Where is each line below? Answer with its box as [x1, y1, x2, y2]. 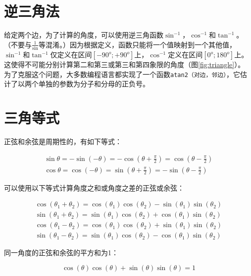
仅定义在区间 [50, 49, 92, 60]
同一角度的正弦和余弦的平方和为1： [4, 247, 118, 258]
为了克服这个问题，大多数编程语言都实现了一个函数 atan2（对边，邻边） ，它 [4, 69, 241, 79]
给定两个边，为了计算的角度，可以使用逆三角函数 [4, 30, 163, 40]
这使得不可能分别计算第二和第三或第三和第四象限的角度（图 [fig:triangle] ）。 [4, 59, 245, 70]
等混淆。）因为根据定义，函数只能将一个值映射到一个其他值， [39, 39, 237, 49]
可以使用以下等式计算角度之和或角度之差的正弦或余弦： [4, 182, 184, 193]
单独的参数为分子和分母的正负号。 [38, 79, 150, 89]
